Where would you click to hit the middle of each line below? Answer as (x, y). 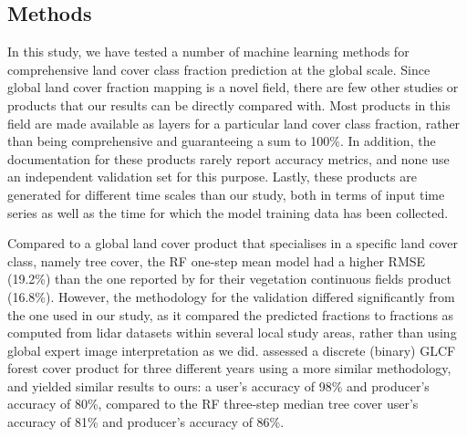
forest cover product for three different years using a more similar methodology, (229, 368)
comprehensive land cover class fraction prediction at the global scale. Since (219, 69)
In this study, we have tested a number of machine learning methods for (208, 52)
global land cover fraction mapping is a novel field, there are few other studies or (233, 87)
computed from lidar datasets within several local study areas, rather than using (232, 333)
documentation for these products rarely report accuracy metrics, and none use (228, 158)
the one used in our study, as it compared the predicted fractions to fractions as (231, 314)
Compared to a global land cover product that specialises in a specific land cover (233, 243)
